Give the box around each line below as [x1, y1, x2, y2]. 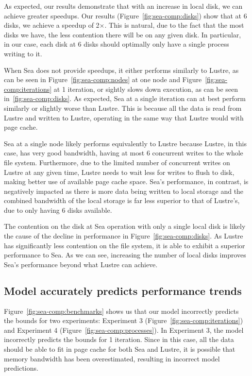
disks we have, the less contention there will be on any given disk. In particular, [4, 29, 241, 39]
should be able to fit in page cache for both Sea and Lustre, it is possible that [4, 344, 235, 354]
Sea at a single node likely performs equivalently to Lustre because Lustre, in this [4, 138, 247, 148]
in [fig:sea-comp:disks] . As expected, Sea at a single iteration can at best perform [4, 93, 246, 103]
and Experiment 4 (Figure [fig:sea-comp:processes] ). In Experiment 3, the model [4, 325, 244, 335]
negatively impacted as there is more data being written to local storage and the [4, 186, 244, 196]
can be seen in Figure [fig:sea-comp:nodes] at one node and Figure [4, 74, 202, 85]
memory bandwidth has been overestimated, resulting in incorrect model [4, 353, 220, 363]
